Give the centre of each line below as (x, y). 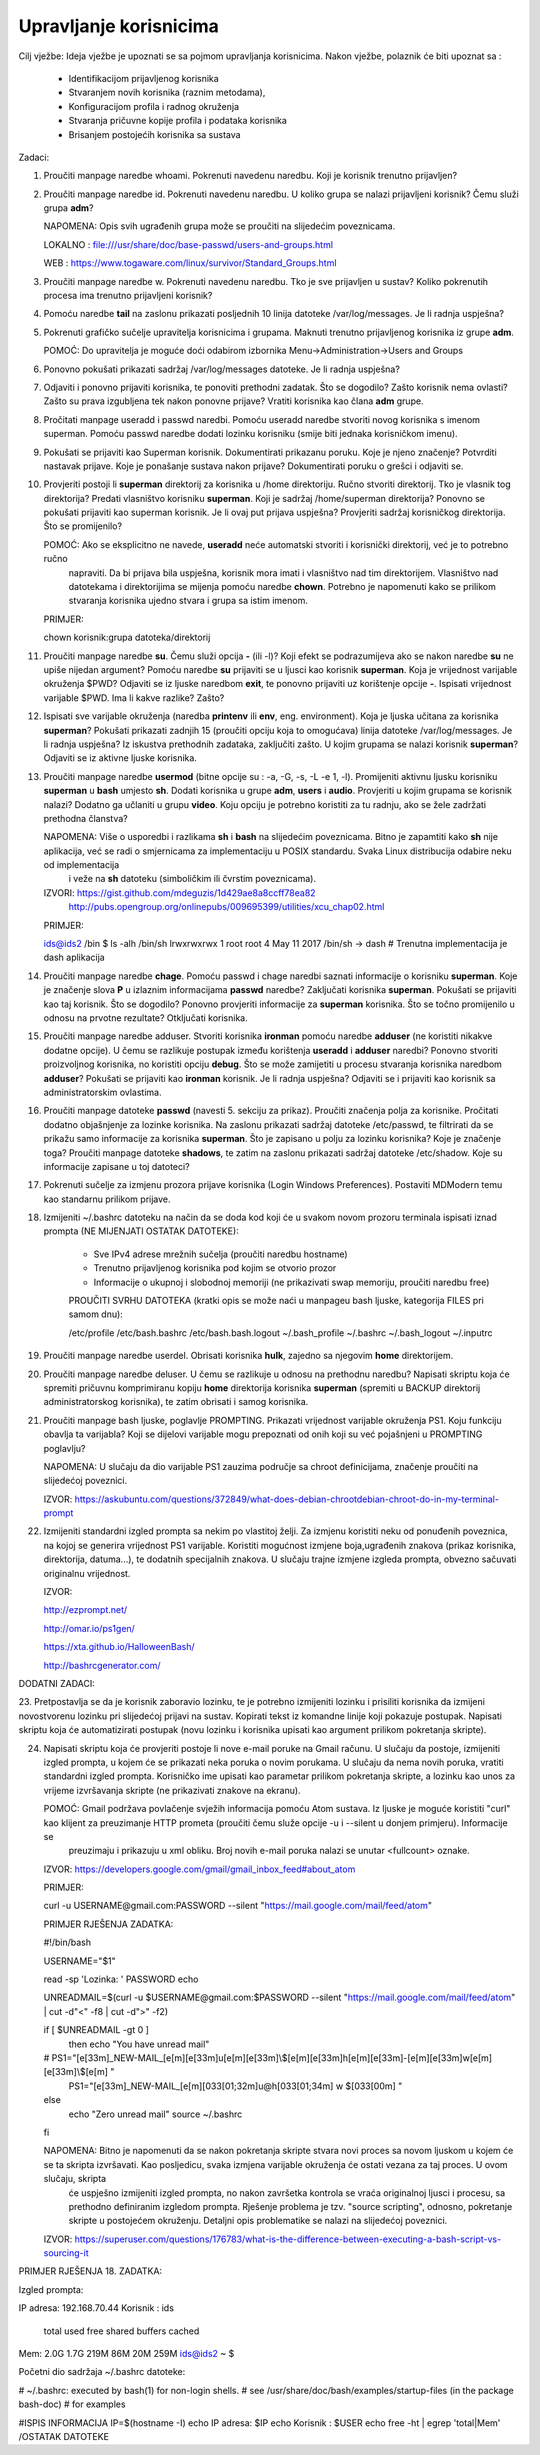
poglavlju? (64, 1448)
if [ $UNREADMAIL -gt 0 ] (96, 2030)
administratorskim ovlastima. (102, 1092)
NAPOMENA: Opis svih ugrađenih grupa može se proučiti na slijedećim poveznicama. (219, 226)
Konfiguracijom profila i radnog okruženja (154, 106)
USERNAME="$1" (80, 1961)
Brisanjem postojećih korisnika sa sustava (154, 134)
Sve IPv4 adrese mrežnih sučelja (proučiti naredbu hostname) (221, 1254)
